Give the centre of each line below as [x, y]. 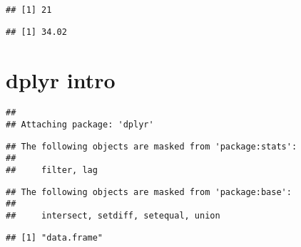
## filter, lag [52, 170]
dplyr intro [61, 79]
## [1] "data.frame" [55, 237]
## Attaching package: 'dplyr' [80, 125]
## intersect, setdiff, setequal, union [113, 216]
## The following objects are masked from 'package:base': [149, 192]
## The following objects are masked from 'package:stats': [152, 146]
